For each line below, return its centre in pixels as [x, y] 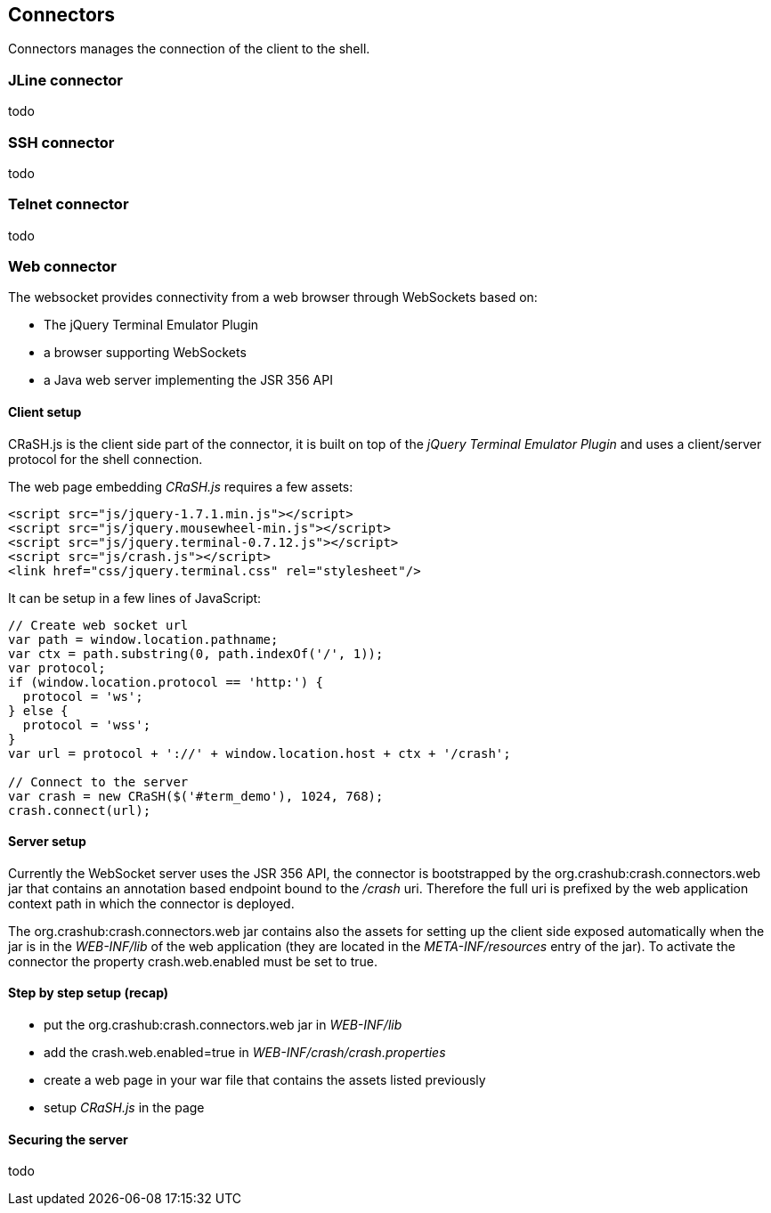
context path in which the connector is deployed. [151, 903]
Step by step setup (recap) [89, 993]
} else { [38, 710]
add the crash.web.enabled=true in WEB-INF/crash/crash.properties [245, 1053]
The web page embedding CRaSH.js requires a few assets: [181, 486]
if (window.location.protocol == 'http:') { [166, 682]
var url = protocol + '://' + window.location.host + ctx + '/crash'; [260, 753]
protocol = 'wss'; [87, 725]
